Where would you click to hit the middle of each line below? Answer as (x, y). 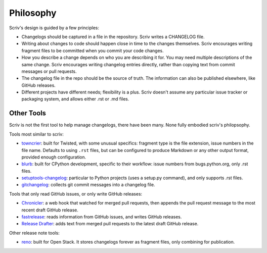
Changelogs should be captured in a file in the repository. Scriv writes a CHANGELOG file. (113, 37)
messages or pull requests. (49, 71)
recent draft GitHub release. (50, 210)
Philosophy (33, 13)
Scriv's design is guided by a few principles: (54, 28)
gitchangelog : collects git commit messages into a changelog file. (88, 185)
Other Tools (28, 113)
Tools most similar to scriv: (36, 134)
